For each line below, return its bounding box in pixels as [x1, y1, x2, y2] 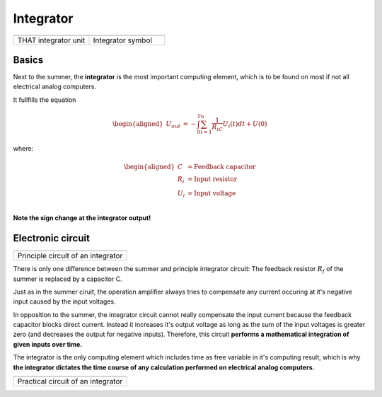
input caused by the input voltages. [13, 297, 116, 306]
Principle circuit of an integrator [17, 251, 123, 261]
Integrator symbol [93, 35, 152, 45]
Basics [13, 54, 44, 66]
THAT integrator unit [17, 35, 86, 45]
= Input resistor [187, 175, 237, 183]
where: [13, 144, 34, 152]
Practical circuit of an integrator [17, 376, 123, 386]
